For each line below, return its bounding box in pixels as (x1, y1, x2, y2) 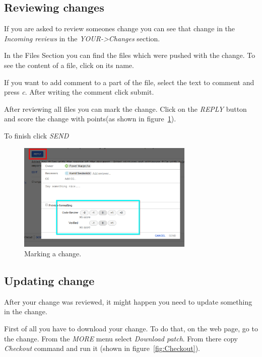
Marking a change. (24, 248, 82, 259)
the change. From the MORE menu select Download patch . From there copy (4, 333, 238, 343)
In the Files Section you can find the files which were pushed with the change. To (4, 50, 255, 60)
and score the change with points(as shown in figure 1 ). (4, 113, 176, 124)
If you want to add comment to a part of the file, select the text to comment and (4, 77, 254, 87)
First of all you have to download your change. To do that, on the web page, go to (4, 323, 258, 334)
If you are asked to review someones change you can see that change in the (4, 23, 235, 34)
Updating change (4, 273, 95, 289)
